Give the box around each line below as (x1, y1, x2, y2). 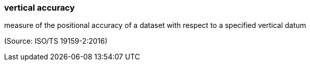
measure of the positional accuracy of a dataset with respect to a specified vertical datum (4, 21, 306, 30)
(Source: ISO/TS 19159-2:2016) (4, 37, 108, 46)
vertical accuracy (4, 3, 75, 13)
